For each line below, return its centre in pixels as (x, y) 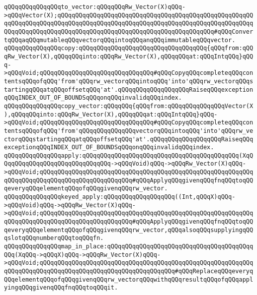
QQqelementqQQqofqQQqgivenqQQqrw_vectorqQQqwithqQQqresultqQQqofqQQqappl (129, 279)
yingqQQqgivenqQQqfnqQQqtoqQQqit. (61, 288)
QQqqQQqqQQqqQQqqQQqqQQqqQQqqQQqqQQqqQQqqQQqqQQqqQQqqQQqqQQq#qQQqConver (129, 31)
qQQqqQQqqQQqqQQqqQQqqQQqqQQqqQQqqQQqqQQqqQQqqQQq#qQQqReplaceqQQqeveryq (129, 271)
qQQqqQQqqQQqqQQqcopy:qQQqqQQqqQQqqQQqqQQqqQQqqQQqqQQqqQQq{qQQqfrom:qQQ (129, 48)
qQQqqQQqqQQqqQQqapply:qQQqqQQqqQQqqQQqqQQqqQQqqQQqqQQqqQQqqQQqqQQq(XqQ (129, 155)
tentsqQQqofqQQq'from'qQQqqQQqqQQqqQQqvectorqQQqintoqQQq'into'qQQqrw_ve (129, 131)
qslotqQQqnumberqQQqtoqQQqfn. (54, 238)
